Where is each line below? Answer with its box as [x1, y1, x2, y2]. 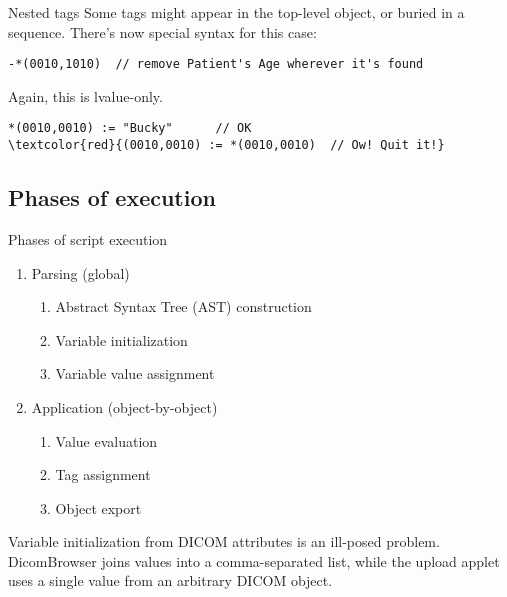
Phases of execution [8, 182, 216, 213]
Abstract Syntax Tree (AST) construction [55, 296, 312, 317]
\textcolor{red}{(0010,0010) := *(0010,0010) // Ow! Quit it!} [8, 138, 445, 153]
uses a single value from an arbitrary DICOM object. [8, 570, 333, 591]
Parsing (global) [31, 262, 130, 283]
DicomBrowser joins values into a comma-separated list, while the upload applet [8, 550, 500, 571]
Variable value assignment [55, 363, 215, 384]
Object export [55, 497, 142, 518]
